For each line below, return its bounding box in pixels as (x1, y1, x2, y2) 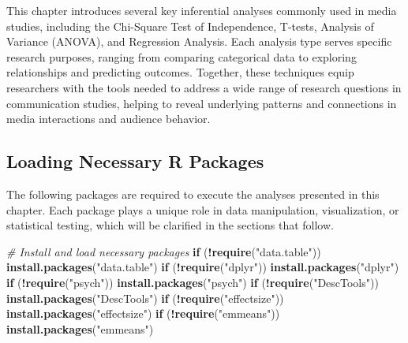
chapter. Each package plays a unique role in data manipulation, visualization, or (6, 201, 399, 218)
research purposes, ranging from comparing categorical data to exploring (6, 48, 357, 65)
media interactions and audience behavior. (6, 110, 211, 127)
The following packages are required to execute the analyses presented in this (6, 185, 380, 202)
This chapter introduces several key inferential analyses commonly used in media (6, 2, 397, 18)
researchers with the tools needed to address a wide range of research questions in (6, 79, 402, 95)
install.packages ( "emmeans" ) (6, 320, 154, 337)
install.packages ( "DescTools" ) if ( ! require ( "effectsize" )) (6, 289, 284, 306)
